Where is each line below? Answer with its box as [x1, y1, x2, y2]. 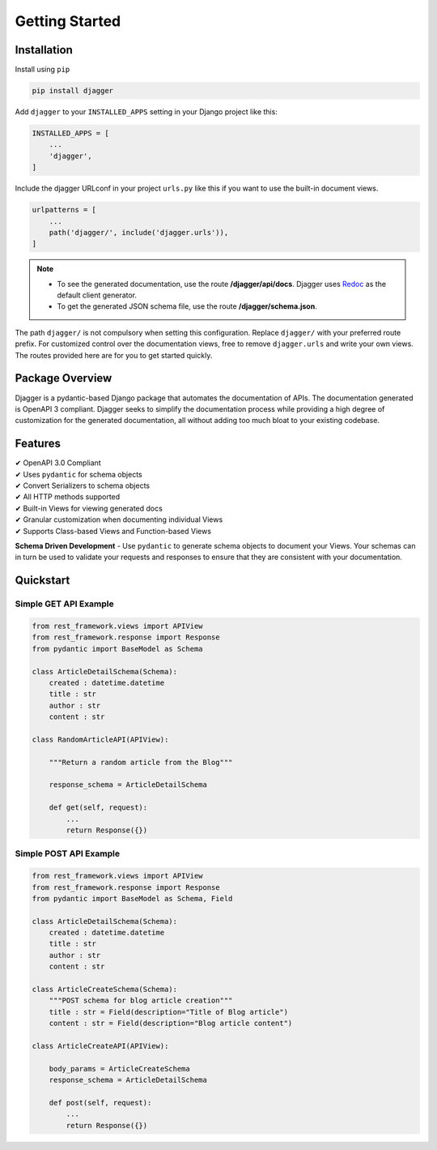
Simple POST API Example [15, 848, 121, 859]
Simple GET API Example [15, 598, 115, 609]
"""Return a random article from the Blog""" [49, 758, 233, 767]
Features [15, 437, 61, 451]
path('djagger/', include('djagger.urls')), [49, 228, 229, 237]
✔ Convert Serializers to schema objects [15, 481, 151, 490]
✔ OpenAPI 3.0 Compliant [15, 458, 101, 468]
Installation [15, 43, 73, 57]
